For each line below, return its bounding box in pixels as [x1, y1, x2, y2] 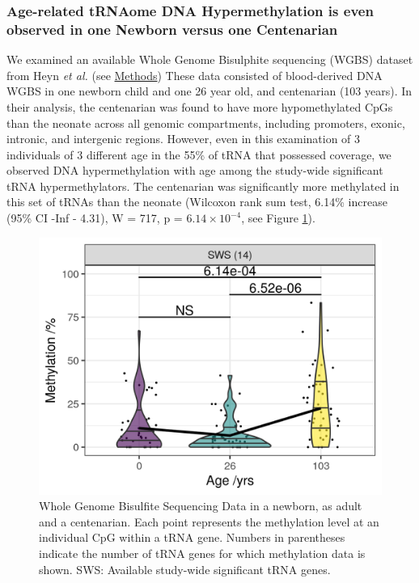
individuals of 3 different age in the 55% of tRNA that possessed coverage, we [6, 146, 391, 163]
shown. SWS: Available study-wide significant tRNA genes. [39, 560, 331, 577]
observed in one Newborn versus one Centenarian [6, 19, 338, 39]
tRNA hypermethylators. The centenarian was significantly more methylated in [6, 177, 400, 194]
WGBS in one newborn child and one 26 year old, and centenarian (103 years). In [6, 82, 413, 99]
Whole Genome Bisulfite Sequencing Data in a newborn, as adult [39, 497, 362, 514]
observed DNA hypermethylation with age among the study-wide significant [6, 162, 383, 179]
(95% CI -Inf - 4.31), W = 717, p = [6, 209, 183, 226]
